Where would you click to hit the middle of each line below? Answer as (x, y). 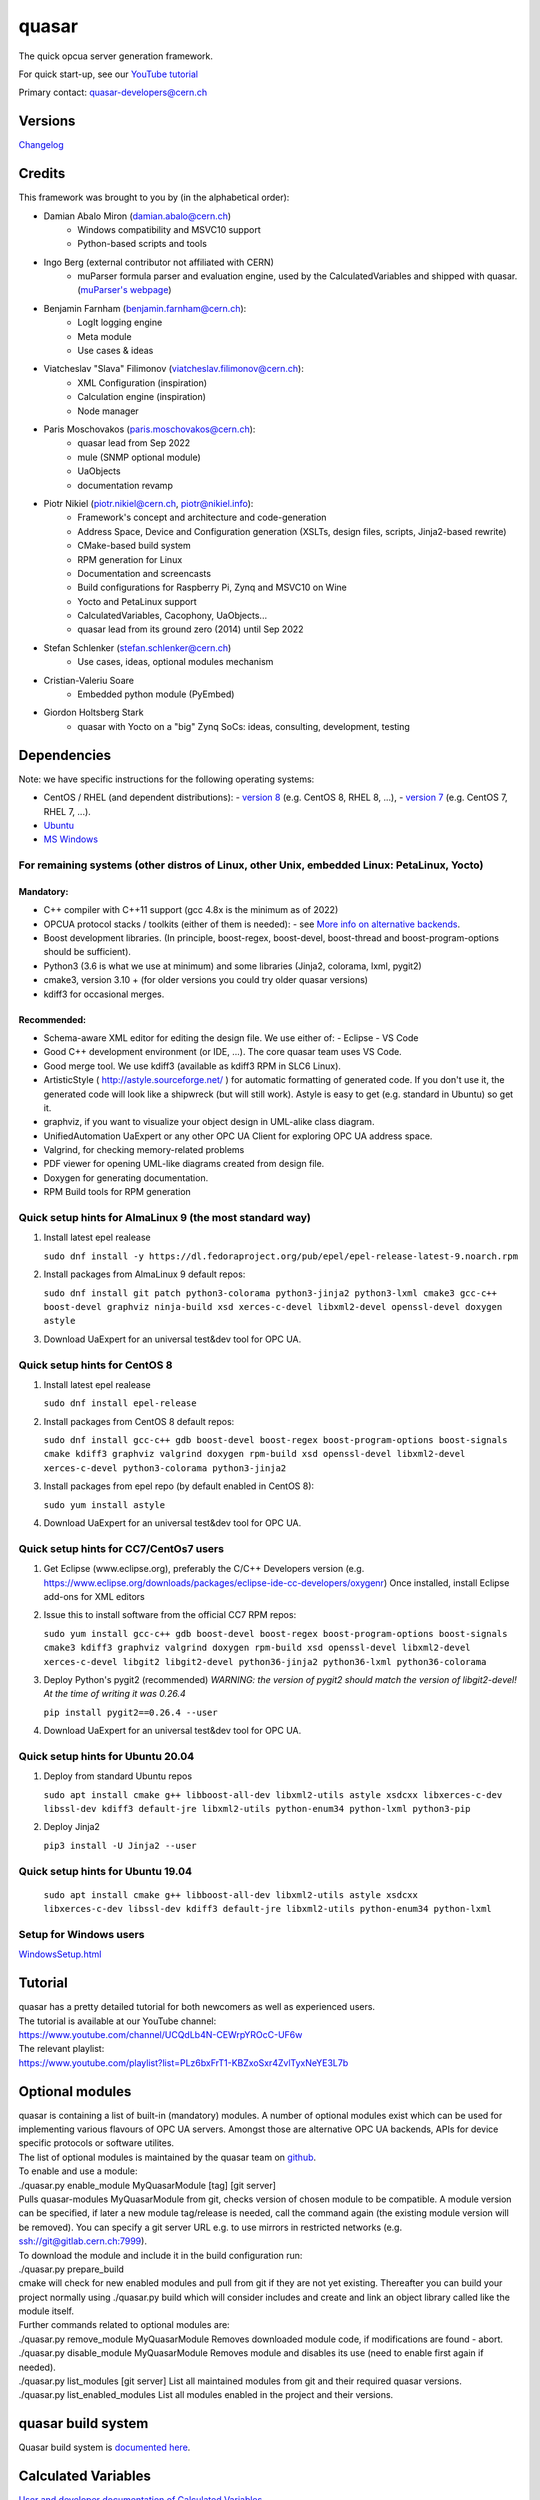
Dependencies (65, 755)
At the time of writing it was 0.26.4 (115, 1694)
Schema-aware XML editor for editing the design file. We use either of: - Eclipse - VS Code (231, 1037)
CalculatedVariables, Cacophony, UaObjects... (172, 616)
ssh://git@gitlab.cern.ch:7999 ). (82, 2241)
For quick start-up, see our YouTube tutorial (108, 74)
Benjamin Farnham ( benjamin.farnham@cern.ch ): (145, 308)
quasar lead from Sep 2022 (134, 443)
